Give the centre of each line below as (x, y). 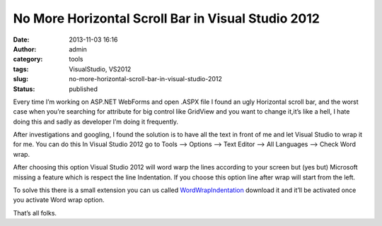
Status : (24, 89)
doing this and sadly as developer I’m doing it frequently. (95, 121)
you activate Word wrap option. (59, 200)
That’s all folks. (35, 213)
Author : (25, 49)
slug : (21, 79)
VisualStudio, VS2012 (100, 69)
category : (28, 59)
